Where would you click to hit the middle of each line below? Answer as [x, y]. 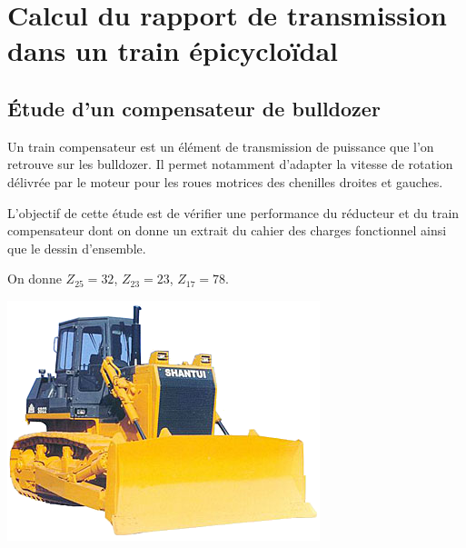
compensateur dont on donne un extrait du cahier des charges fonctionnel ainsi [227, 230]
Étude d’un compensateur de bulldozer [194, 108]
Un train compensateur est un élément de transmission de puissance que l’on [221, 146]
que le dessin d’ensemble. [77, 248]
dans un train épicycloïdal [173, 50]
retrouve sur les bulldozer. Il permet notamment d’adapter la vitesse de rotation [230, 164]
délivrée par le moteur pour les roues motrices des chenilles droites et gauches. [225, 181]
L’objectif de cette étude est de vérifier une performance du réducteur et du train [233, 212]
